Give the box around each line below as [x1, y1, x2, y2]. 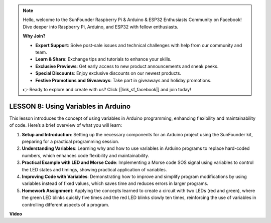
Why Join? [23, 33, 46, 39]
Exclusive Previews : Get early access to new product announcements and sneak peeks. [35, 63, 219, 69]
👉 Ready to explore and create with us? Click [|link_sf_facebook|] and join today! [23, 86, 191, 92]
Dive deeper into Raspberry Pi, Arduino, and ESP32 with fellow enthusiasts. [23, 24, 179, 30]
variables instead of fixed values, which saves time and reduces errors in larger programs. [22, 180, 208, 186]
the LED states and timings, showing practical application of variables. [22, 166, 167, 172]
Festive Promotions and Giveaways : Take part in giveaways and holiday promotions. [35, 77, 212, 83]
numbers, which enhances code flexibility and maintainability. [22, 152, 150, 158]
